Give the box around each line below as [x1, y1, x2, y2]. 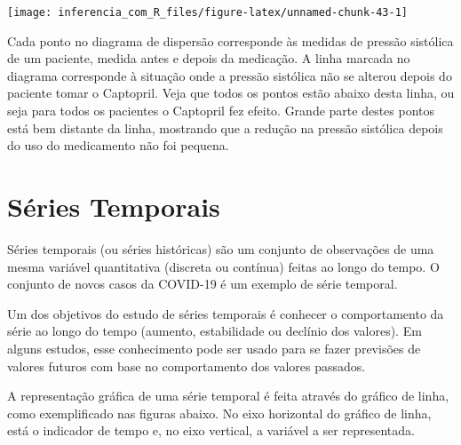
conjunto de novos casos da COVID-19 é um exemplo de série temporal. [7, 274, 398, 293]
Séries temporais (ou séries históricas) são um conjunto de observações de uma [7, 239, 434, 258]
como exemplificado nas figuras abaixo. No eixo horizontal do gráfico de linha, [7, 403, 432, 422]
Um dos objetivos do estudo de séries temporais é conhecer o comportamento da [7, 304, 444, 322]
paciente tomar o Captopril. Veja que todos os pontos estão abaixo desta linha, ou [7, 83, 455, 102]
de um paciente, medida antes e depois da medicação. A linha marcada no [7, 49, 410, 68]
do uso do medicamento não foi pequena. [7, 136, 229, 155]
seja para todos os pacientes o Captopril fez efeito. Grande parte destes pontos [7, 101, 435, 120]
